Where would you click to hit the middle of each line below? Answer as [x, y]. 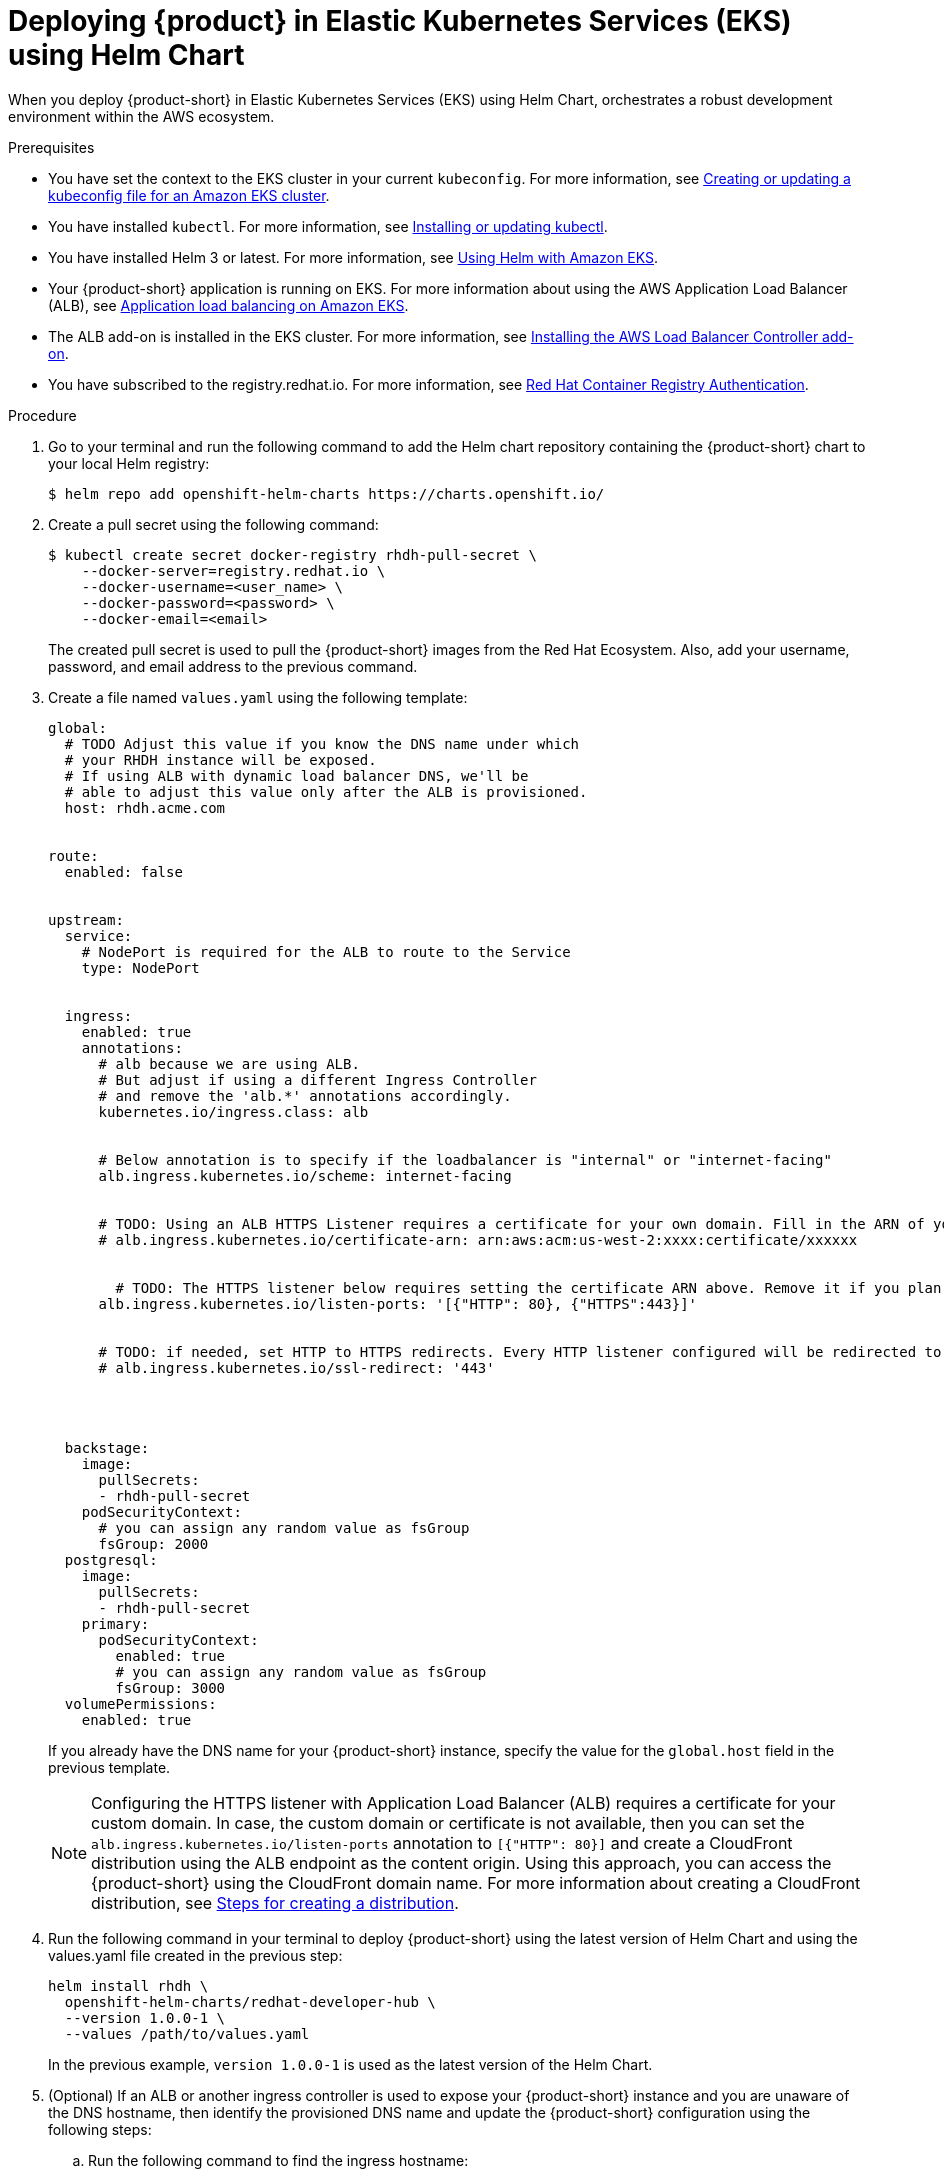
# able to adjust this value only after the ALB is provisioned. [326, 791]
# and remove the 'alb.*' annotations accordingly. [305, 1095]
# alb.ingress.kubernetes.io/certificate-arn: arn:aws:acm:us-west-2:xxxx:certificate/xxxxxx [478, 1239]
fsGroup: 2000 [153, 1543]
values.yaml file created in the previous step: [195, 1955]
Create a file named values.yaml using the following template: [258, 697]
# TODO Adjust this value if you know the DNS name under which [322, 743]
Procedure [42, 415]
